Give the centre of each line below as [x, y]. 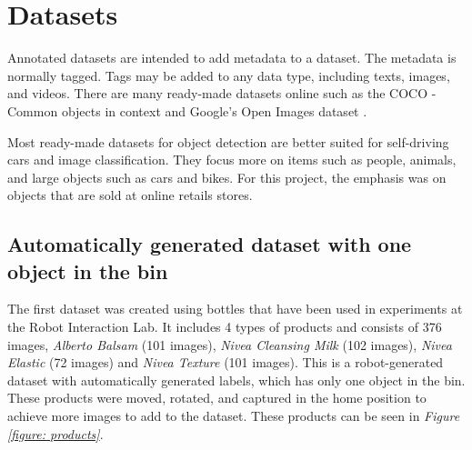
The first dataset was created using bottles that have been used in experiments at [235, 309]
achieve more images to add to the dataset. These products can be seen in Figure [234, 416]
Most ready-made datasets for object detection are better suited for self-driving [228, 141]
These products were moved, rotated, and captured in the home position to [217, 398]
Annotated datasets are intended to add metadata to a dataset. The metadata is [232, 58]
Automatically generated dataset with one [210, 244]
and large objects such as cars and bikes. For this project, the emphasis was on [227, 177]
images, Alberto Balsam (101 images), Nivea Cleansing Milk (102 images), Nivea [230, 344]
